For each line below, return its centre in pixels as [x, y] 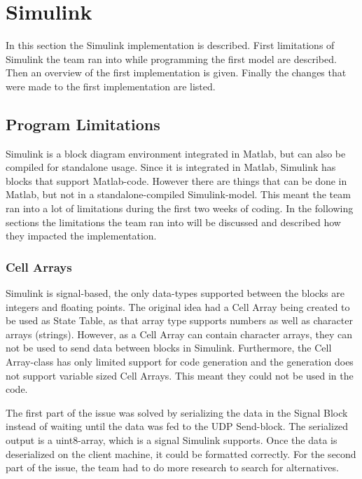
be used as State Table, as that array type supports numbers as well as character [179, 320]
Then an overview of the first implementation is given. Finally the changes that [176, 72]
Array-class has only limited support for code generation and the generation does [180, 362]
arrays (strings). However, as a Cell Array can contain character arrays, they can [179, 334]
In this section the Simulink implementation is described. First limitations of [170, 45]
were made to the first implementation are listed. [111, 86]
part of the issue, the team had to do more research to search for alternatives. [172, 467]
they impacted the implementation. [81, 236]
